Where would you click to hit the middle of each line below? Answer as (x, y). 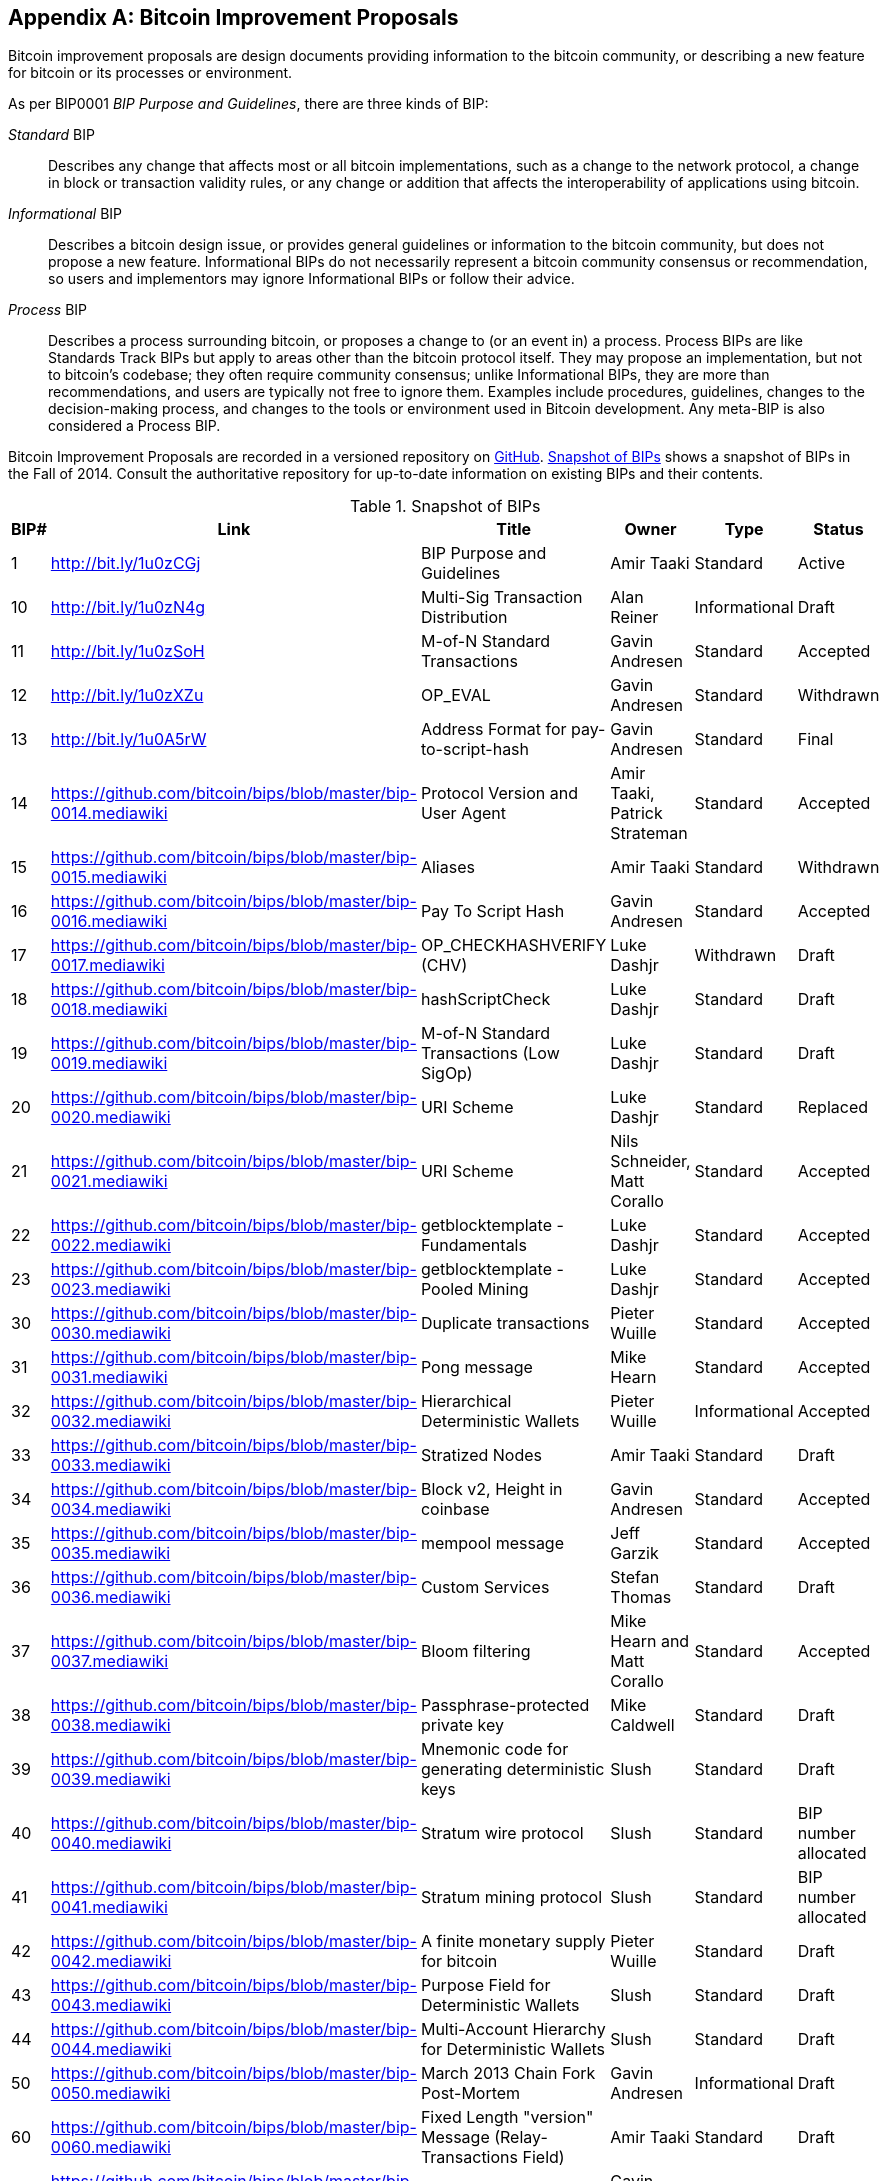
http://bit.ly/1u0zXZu (127, 695)
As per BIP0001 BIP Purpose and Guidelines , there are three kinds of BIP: (248, 104)
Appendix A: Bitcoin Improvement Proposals (233, 17)
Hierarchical (466, 1401)
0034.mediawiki (110, 1509)
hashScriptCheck (485, 999)
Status (838, 529)
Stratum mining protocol (511, 1897)
